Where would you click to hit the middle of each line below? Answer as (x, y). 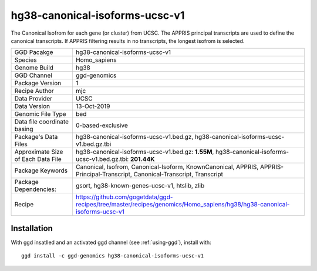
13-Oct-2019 (93, 106)
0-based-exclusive (102, 125)
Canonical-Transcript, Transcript (178, 175)
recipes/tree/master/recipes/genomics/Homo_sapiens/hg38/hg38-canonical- (183, 205)
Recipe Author (34, 91)
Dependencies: (36, 189)
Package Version (38, 83)
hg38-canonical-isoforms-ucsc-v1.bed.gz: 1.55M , (145, 152)
